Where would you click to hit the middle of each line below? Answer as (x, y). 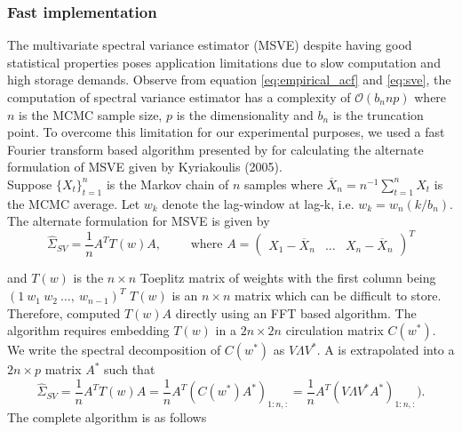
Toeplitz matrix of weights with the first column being (288, 278)
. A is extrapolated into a (386, 350)
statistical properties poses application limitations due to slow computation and (224, 62)
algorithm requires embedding (88, 330)
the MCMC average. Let (74, 203)
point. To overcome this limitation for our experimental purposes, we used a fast (226, 132)
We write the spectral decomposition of (114, 350)
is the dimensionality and (245, 114)
